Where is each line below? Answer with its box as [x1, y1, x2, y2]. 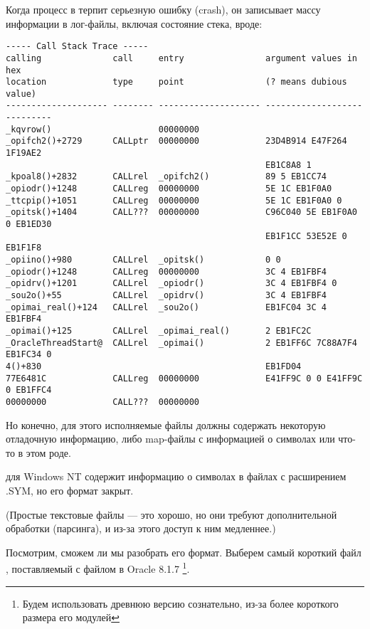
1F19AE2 [6, 148, 42, 159]
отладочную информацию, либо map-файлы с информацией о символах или [6, 431, 335, 446]
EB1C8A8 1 [265, 159, 312, 170]
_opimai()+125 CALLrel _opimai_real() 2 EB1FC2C [6, 325, 312, 336]
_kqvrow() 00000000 [6, 124, 200, 134]
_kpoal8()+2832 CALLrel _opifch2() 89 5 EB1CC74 [6, 171, 327, 182]
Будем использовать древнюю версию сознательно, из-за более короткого [22, 596, 339, 610]
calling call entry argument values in [6, 53, 357, 63]
